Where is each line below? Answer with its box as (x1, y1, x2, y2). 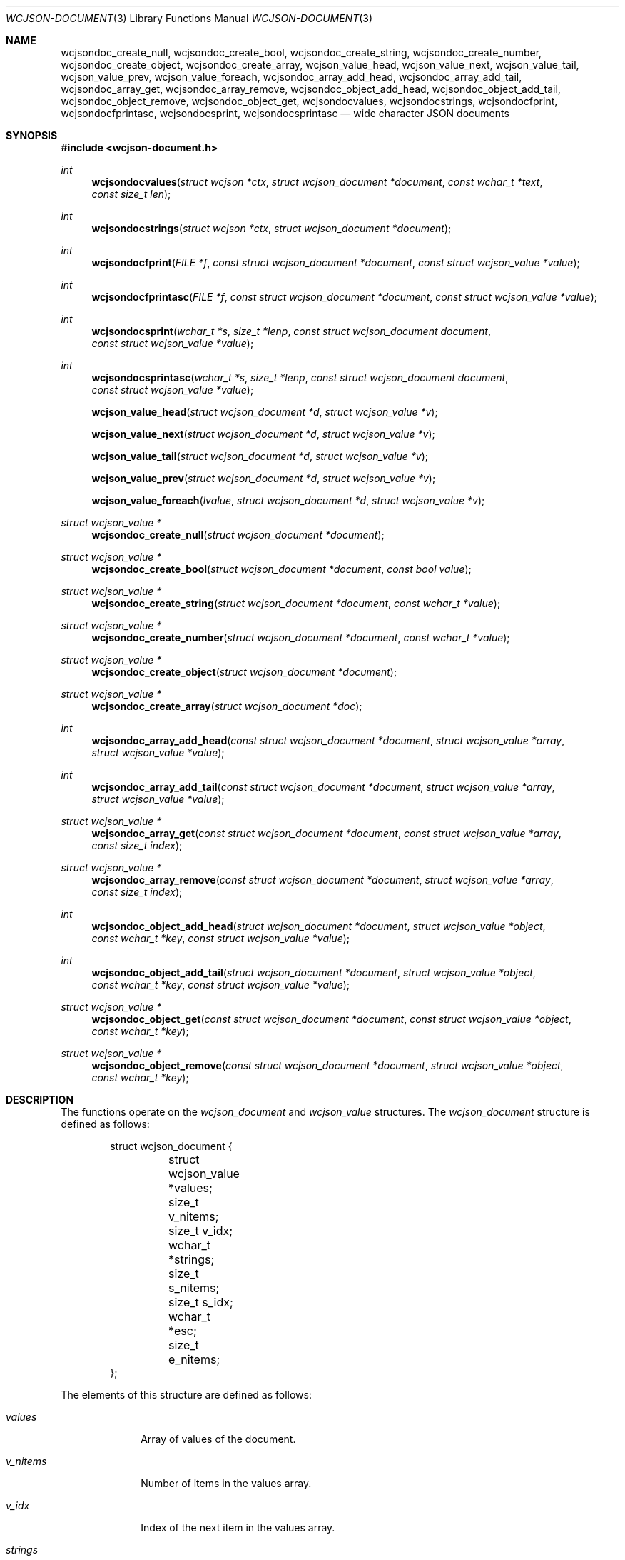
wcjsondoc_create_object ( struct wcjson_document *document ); (91, 666, 397, 678)
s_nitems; (168, 1281, 220, 1295)
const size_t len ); (91, 188, 171, 200)
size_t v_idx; (168, 1224, 233, 1238)
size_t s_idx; (168, 1295, 233, 1309)
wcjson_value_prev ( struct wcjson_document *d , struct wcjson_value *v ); (91, 472, 436, 484)
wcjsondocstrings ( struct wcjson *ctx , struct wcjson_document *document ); (91, 222, 452, 234)
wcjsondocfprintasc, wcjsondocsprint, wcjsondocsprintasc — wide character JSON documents (61, 107, 509, 119)
